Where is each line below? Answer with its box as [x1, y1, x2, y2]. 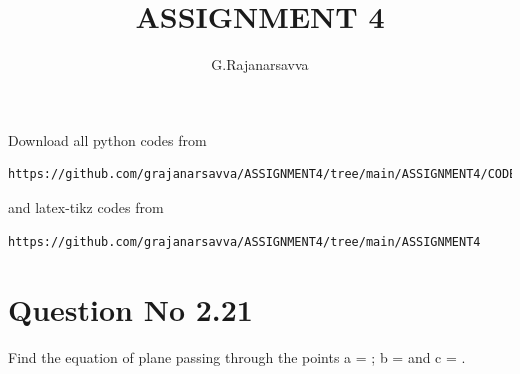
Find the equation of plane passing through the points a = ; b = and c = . [8, 347, 466, 368]
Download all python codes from [8, 129, 207, 150]
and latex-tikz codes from [8, 196, 164, 217]
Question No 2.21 [8, 289, 253, 330]
